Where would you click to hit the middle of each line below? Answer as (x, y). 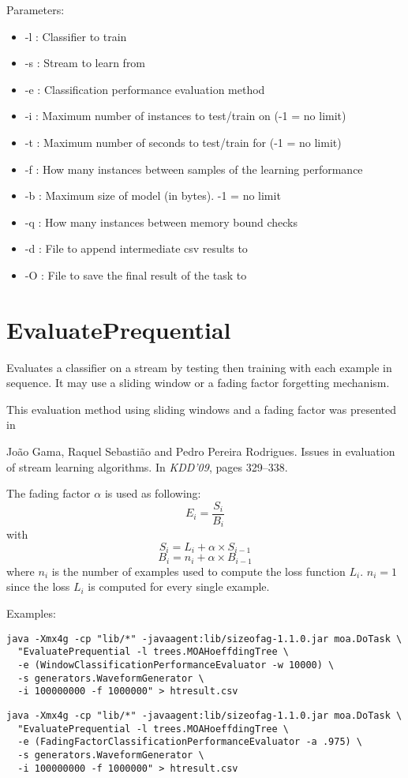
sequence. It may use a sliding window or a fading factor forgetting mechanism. (198, 383)
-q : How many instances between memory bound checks (161, 222)
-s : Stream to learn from (85, 63)
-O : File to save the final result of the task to (136, 274)
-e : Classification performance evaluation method (145, 89)
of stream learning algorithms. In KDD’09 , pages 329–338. (147, 466)
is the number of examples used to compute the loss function (198, 571)
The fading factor (49, 493)
